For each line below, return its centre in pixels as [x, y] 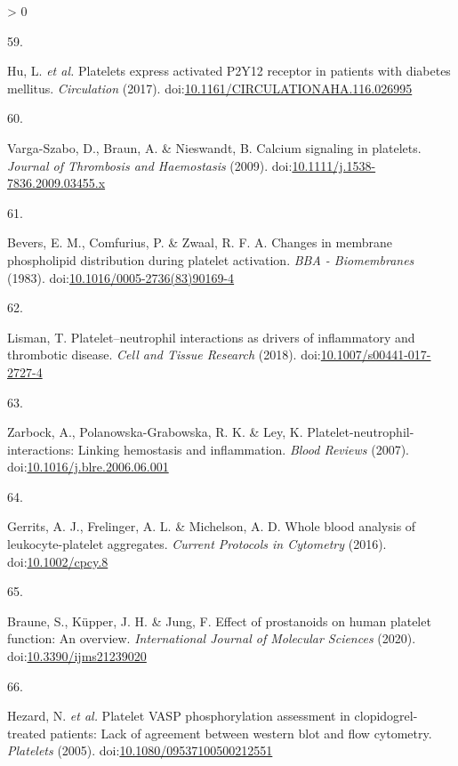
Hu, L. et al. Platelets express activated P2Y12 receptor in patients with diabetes [229, 71]
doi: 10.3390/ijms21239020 [77, 656]
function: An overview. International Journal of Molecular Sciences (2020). [212, 638]
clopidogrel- [386, 716]
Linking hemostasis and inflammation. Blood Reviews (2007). [243, 449]
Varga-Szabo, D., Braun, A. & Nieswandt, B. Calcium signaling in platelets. [214, 147]
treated [27, 733]
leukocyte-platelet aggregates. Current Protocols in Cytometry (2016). [197, 544]
